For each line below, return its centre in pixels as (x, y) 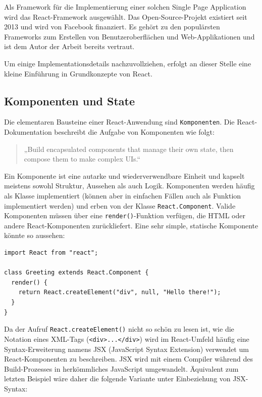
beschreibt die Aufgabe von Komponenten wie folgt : (134, 132)
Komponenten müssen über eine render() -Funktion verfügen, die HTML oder (125, 215)
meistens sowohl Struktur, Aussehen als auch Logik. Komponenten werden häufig (129, 186)
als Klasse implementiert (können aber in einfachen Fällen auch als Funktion (123, 195)
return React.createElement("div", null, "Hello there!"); (120, 292)
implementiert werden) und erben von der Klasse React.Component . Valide (120, 205)
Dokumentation (28, 132)
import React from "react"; (51, 253)
